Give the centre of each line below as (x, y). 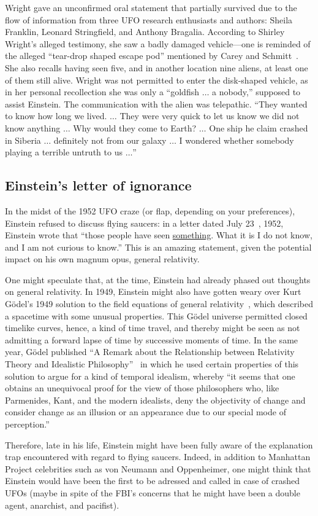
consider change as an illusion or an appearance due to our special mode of (146, 412)
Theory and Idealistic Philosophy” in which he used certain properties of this (152, 364)
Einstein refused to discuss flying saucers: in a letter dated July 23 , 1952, (144, 223)
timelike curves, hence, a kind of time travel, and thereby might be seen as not (153, 328)
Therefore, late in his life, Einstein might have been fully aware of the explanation (159, 444)
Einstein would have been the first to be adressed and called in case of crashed (153, 481)
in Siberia (23, 140)
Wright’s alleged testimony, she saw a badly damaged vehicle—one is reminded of (158, 43)
